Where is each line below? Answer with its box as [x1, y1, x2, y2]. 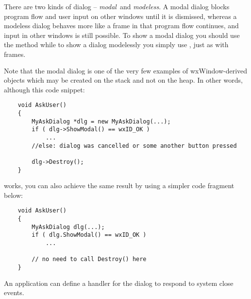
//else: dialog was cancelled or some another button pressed [32, 142, 237, 149]
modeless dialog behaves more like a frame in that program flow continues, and [4, 20, 239, 31]
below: [4, 190, 23, 200]
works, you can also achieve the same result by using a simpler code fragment [4, 180, 234, 191]
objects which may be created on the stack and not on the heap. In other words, [4, 75, 243, 85]
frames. [4, 49, 26, 59]
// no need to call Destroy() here [32, 256, 147, 263]
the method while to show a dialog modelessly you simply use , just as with [4, 39, 229, 50]
